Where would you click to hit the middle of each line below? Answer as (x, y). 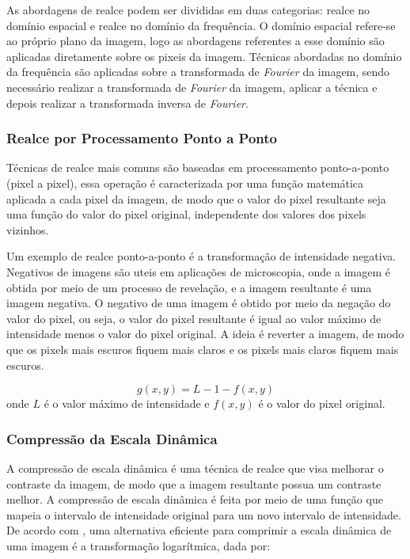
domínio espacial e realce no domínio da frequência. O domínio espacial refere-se (201, 25)
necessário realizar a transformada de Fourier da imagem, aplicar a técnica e (192, 87)
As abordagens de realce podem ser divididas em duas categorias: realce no (188, 10)
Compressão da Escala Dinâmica (112, 438)
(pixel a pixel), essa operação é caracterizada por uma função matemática (185, 183)
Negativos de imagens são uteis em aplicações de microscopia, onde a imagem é (198, 271)
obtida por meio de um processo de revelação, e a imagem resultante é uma (189, 287)
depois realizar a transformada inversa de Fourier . (127, 103)
